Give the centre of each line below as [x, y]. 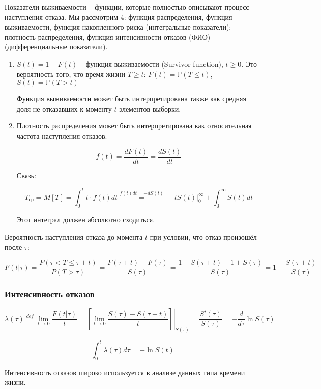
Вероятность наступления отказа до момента [74, 237]
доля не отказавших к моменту [64, 108]
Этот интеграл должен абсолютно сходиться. [86, 219]
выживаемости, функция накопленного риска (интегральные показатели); [118, 27]
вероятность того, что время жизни [71, 74]
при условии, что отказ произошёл [203, 237]
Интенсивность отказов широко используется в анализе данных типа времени [125, 372]
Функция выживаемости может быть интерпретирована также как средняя [131, 99]
